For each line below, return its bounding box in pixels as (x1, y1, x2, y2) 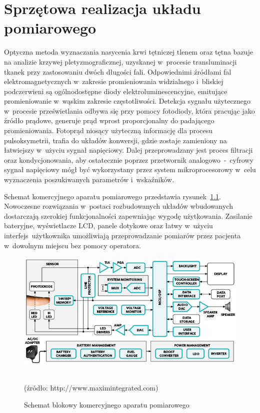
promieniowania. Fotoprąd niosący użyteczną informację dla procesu (4, 125, 213, 136)
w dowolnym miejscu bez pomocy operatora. (4, 240, 141, 250)
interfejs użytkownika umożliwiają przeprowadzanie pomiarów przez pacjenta (4, 230, 241, 240)
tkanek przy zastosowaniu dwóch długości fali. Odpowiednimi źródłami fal (4, 66, 231, 77)
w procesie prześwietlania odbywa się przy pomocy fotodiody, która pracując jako (4, 105, 255, 116)
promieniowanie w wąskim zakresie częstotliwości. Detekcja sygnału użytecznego (4, 96, 250, 106)
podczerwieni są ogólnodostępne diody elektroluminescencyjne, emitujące (4, 86, 227, 96)
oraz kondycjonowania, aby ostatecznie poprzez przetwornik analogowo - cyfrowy (4, 154, 253, 165)
